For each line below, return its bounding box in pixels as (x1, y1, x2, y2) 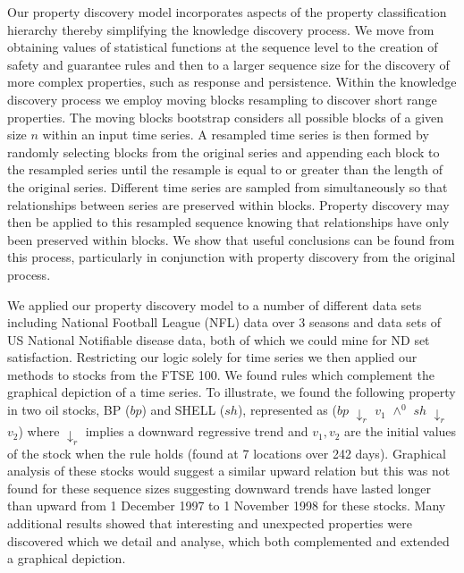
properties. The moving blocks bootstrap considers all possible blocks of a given (7, 107, 444, 126)
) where (18, 422, 60, 441)
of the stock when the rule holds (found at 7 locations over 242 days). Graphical (7, 443, 446, 462)
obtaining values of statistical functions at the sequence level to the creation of (7, 38, 438, 56)
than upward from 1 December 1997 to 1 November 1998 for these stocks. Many (7, 496, 446, 515)
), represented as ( (237, 400, 337, 419)
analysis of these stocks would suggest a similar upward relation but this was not (7, 461, 451, 480)
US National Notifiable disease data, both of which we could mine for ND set (7, 330, 430, 349)
